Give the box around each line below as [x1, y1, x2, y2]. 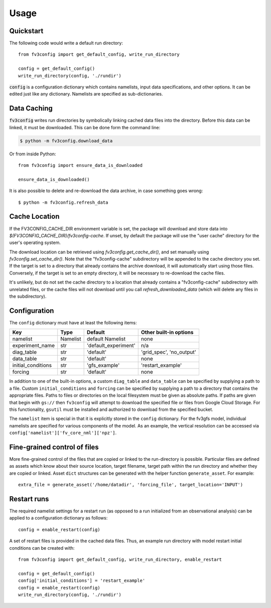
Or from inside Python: [9, 151, 56, 157]
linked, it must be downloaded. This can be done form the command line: [9, 124, 161, 130]
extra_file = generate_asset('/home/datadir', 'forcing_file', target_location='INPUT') [18, 482, 243, 488]
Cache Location [9, 212, 60, 221]
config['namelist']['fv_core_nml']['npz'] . [9, 430, 117, 436]
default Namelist [87, 335, 125, 342]
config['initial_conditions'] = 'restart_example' [18, 578, 146, 583]
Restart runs [9, 494, 49, 503]
